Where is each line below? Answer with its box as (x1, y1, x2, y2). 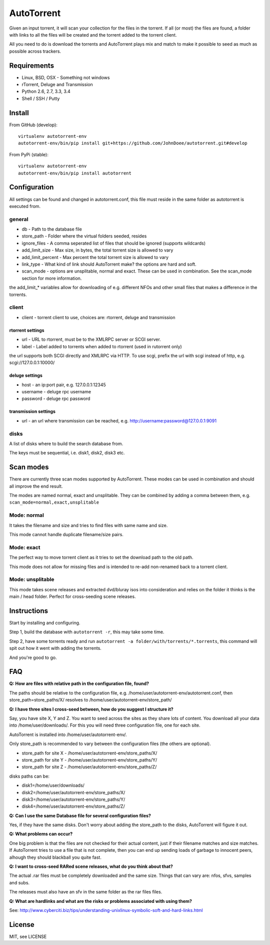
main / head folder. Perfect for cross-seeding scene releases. (9, 594, 136, 600)
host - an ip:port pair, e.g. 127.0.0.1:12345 (21, 381, 106, 388)
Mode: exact (9, 544, 40, 551)
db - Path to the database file (21, 226, 82, 232)
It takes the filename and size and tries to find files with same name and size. (9, 522, 168, 528)
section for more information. (21, 275, 82, 281)
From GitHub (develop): (9, 122, 57, 128)
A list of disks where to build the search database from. (9, 441, 123, 447)
